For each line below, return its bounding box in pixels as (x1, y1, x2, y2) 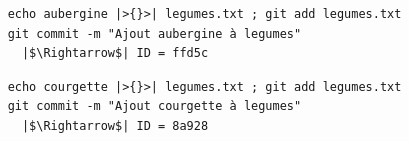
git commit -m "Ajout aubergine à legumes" (7, 26, 302, 41)
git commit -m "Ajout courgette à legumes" (7, 99, 302, 114)
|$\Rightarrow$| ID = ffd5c (21, 46, 209, 61)
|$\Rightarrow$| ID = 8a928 (21, 118, 209, 133)
